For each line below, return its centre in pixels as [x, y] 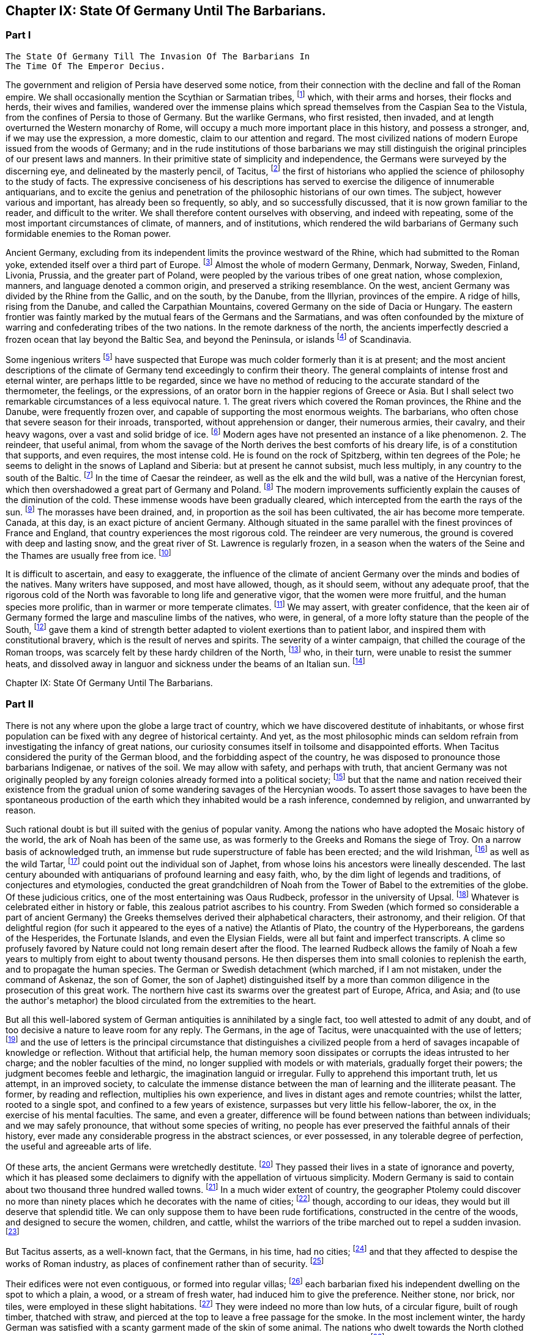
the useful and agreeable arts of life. [79, 1146]
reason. [21, 810]
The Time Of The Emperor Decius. [86, 66]
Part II [20, 704]
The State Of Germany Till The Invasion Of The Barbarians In [158, 56]
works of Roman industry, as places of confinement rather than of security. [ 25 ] [165, 1262]
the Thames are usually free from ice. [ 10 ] [88, 554]
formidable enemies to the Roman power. [88, 234]
